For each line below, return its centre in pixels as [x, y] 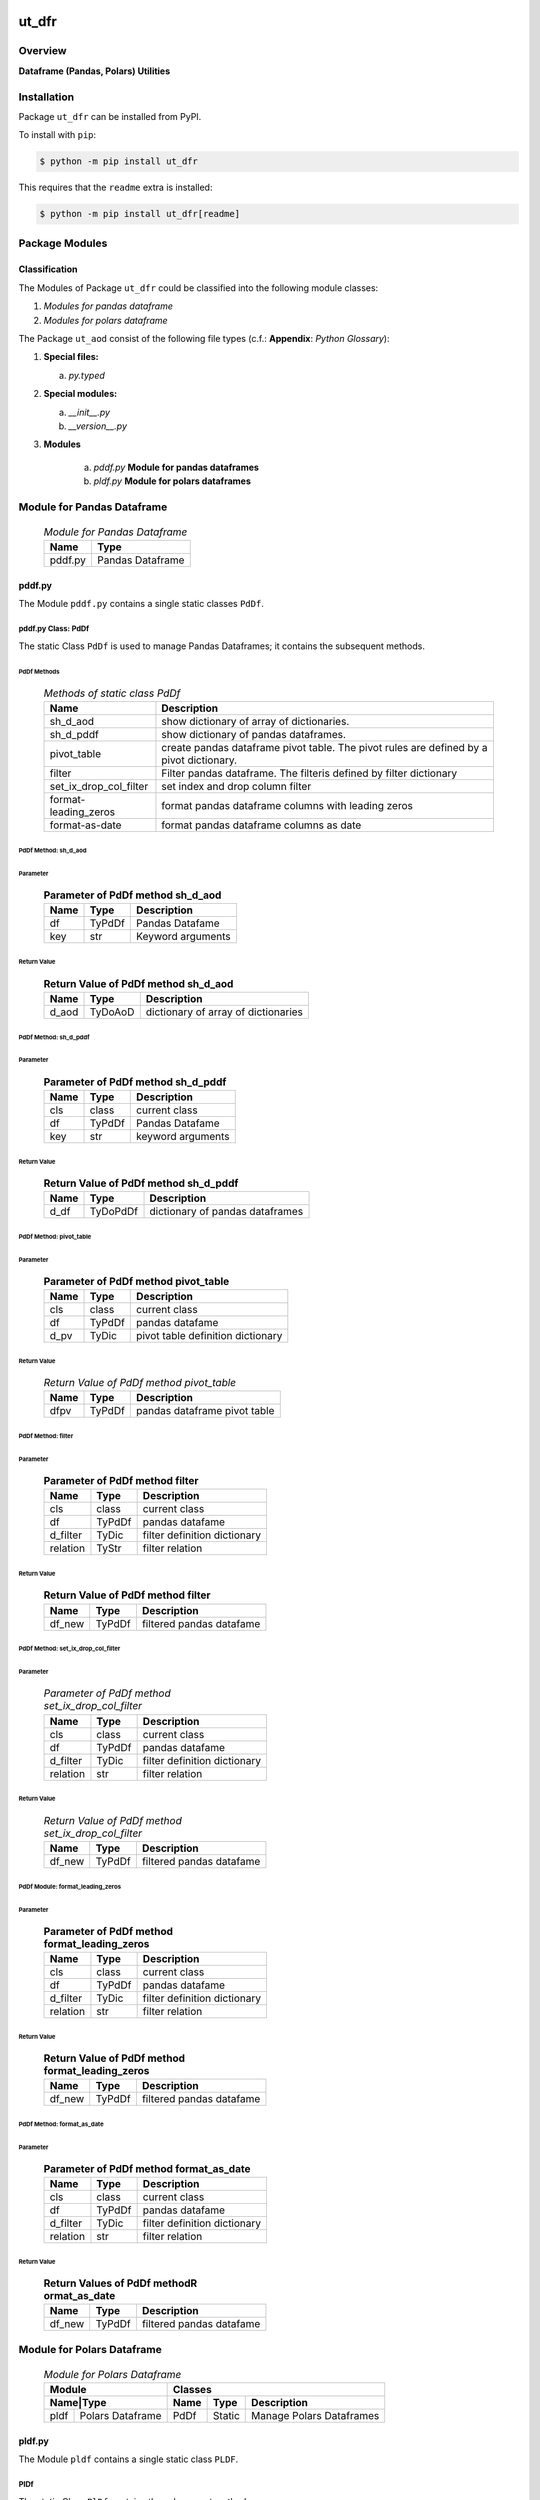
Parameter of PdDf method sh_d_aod [132, 895]
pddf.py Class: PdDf [54, 629]
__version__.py [98, 426]
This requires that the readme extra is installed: [115, 187]
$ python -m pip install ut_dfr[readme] [139, 214]
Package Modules [63, 243]
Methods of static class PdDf [112, 693]
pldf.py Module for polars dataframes [172, 481]
